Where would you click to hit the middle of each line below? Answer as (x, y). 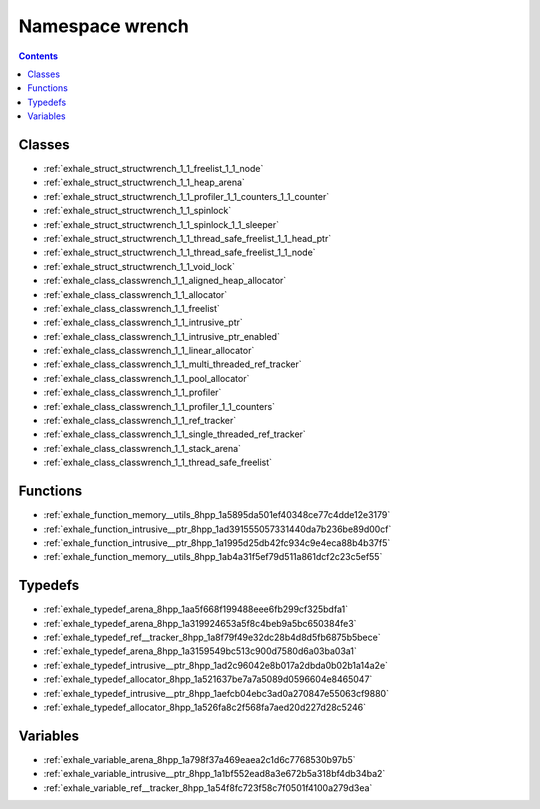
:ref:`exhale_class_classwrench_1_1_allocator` (135, 294)
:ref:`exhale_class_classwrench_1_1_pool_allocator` (146, 378)
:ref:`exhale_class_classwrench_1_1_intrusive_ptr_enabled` (161, 336)
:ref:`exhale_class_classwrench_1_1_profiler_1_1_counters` (159, 406)
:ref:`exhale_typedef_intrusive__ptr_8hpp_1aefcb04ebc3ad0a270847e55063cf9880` (216, 693)
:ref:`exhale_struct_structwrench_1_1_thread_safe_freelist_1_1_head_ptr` (187, 238)
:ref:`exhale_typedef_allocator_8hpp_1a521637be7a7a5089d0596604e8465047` (208, 679)
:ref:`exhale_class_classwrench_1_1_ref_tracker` (140, 421)
